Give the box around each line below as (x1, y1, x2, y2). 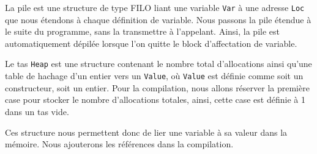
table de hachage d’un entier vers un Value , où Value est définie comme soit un (5, 69, 304, 82)
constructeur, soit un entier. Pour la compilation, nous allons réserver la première (5, 81, 310, 94)
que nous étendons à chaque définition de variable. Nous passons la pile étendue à (5, 13, 311, 26)
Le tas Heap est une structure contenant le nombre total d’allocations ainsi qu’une (5, 57, 312, 70)
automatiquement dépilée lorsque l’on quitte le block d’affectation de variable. (5, 37, 297, 49)
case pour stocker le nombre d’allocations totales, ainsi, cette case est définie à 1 (5, 93, 305, 106)
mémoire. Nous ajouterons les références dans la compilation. (5, 138, 234, 150)
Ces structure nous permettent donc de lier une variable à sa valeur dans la (5, 125, 288, 138)
